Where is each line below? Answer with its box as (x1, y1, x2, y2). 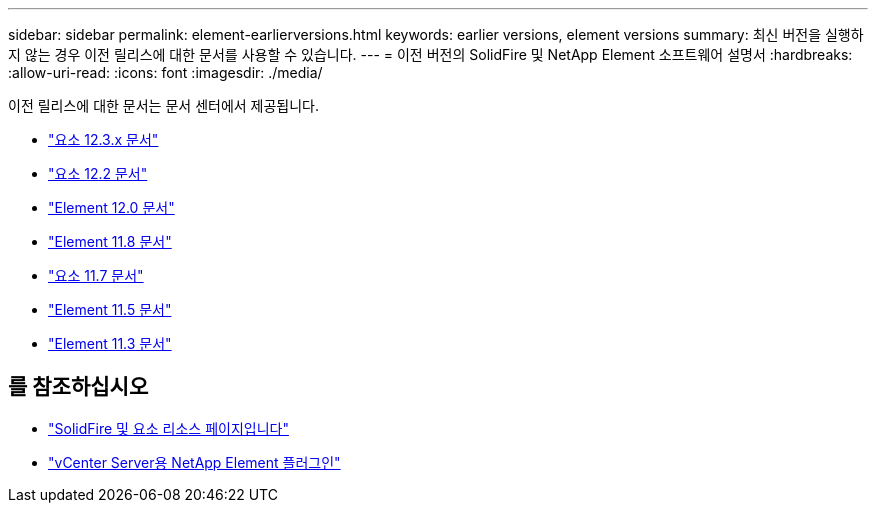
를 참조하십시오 (8, 374, 149, 400)
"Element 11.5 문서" (48, 301, 172, 318)
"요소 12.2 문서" (48, 165, 148, 182)
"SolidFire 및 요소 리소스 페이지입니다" (48, 419, 289, 437)
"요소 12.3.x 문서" (48, 131, 159, 148)
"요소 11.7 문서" (48, 267, 144, 284)
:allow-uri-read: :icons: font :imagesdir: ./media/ (8, 64, 323, 81)
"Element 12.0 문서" (48, 199, 175, 216)
